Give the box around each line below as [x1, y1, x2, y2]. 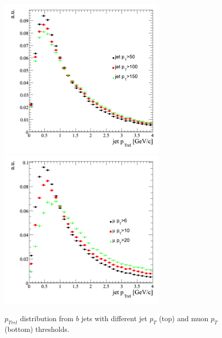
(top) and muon [159, 313, 209, 324]
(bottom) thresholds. [5, 323, 69, 334]
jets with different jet [81, 313, 147, 324]
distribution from [20, 313, 73, 324]
